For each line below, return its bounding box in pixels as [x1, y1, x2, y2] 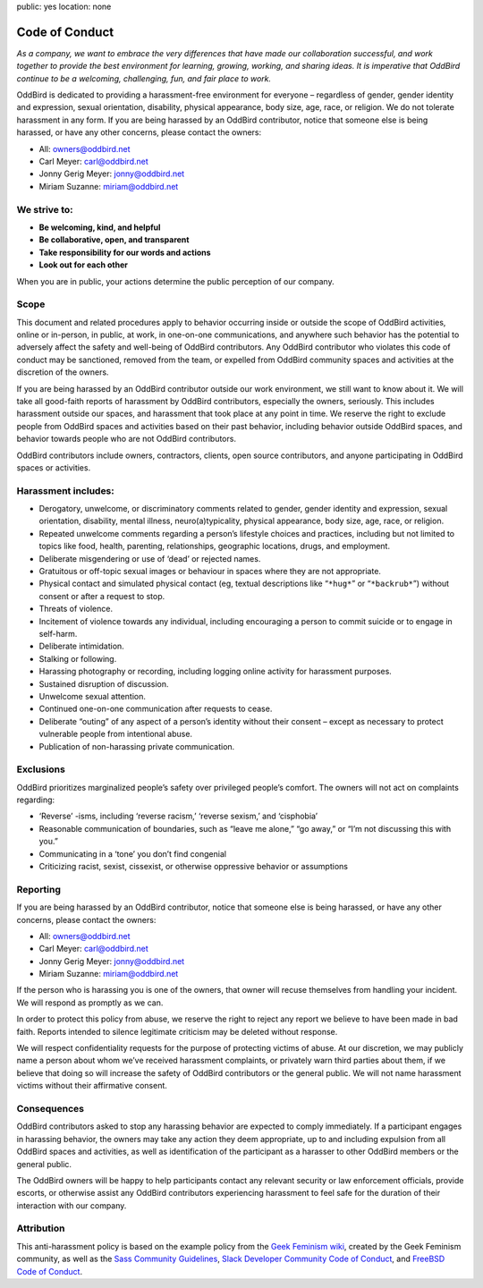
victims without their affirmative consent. [16, 1080, 167, 1091]
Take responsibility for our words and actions [38, 247, 211, 258]
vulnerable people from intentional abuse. [38, 729, 192, 740]
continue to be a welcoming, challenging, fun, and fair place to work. [16, 72, 272, 84]
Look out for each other [38, 259, 129, 270]
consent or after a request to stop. [38, 590, 165, 601]
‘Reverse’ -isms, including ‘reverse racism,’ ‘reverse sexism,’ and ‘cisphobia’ [38, 810, 318, 822]
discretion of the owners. [16, 367, 109, 377]
